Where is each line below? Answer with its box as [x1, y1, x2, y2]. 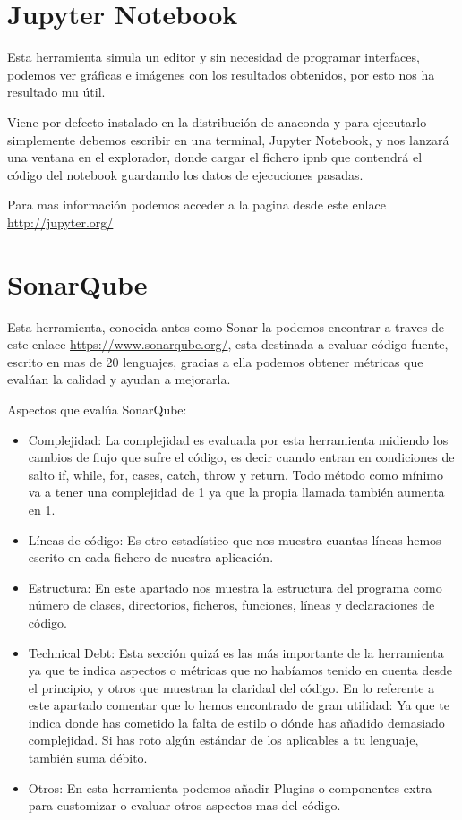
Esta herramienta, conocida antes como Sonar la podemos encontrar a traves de [7, 317, 444, 336]
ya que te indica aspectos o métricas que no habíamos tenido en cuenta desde [28, 661, 453, 679]
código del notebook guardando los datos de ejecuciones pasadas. [7, 165, 364, 184]
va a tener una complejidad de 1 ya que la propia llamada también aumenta [28, 483, 445, 501]
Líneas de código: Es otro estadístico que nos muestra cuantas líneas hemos [28, 530, 441, 549]
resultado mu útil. [7, 82, 106, 101]
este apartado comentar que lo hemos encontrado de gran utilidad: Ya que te [28, 696, 449, 714]
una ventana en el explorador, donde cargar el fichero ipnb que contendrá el [7, 148, 423, 167]
